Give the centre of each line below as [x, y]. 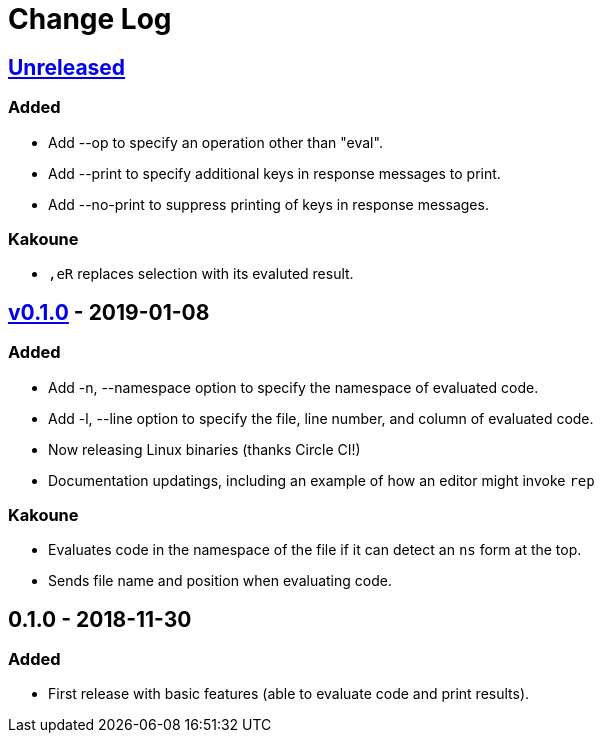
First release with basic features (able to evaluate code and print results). [289, 694]
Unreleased [67, 67]
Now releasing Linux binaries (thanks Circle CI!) [204, 449]
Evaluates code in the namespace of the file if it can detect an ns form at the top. [315, 550]
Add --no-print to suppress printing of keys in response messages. [268, 204]
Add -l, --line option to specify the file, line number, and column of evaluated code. [321, 418]
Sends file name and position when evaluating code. [220, 581]
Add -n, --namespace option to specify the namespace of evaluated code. [293, 387]
